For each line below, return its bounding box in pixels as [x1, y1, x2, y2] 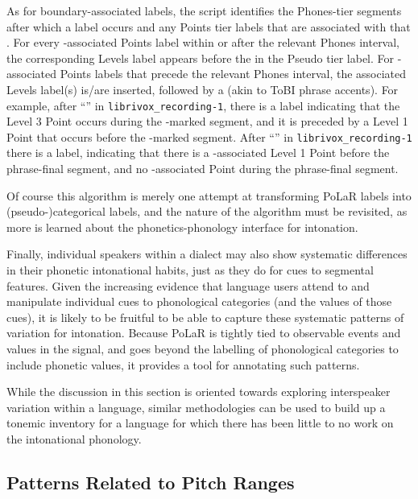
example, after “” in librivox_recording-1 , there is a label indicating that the [6, 97, 400, 113]
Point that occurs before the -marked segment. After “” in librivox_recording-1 [6, 128, 412, 145]
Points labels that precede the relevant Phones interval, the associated [60, 65, 407, 82]
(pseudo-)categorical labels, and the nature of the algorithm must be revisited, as [6, 203, 408, 220]
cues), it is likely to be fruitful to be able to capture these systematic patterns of [6, 308, 404, 325]
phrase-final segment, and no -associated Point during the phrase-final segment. [6, 160, 399, 177]
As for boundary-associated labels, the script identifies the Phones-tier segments [6, 2, 402, 19]
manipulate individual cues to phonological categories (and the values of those [6, 293, 392, 310]
